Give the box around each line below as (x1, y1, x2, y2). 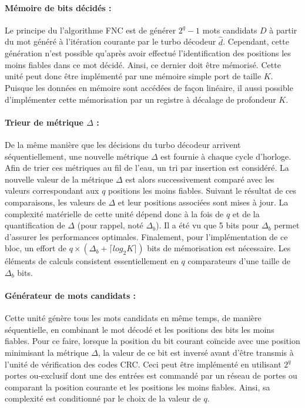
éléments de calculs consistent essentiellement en (5, 255, 179, 267)
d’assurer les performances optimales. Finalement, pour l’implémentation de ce (5, 230, 288, 242)
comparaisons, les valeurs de (5, 195, 106, 208)
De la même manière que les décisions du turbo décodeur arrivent (5, 138, 241, 150)
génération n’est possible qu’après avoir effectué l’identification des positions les (5, 47, 291, 59)
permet (274, 219, 300, 231)
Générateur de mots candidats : (5, 289, 136, 302)
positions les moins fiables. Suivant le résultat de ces (108, 184, 296, 197)
